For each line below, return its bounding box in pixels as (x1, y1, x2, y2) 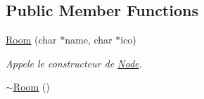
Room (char (6, 32, 57, 47)
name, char (65, 32, 113, 47)
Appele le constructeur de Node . (6, 55, 142, 70)
